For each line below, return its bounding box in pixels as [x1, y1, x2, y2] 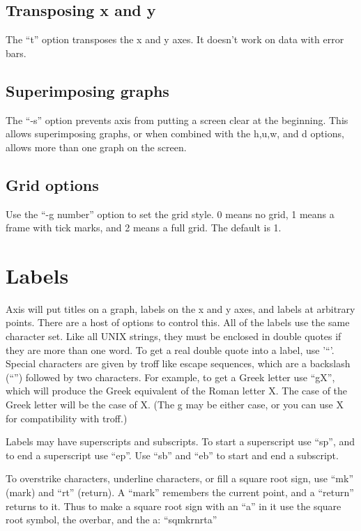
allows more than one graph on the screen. [6, 139, 187, 154]
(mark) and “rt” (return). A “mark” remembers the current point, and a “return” [6, 485, 354, 500]
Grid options [6, 174, 99, 195]
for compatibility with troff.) [6, 410, 128, 425]
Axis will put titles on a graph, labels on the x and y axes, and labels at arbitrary [6, 301, 355, 316]
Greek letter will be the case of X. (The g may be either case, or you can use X [6, 397, 344, 412]
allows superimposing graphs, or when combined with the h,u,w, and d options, [6, 126, 344, 141]
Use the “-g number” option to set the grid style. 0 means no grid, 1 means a [6, 206, 335, 221]
